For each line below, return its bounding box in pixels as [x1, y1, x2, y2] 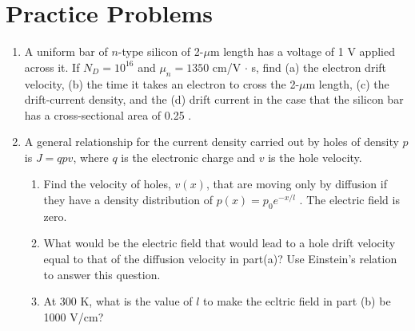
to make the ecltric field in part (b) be [203, 293, 391, 309]
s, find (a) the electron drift [251, 58, 387, 75]
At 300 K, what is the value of [43, 293, 193, 309]
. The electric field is [299, 191, 400, 208]
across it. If [24, 58, 80, 75]
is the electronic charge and [121, 148, 256, 165]
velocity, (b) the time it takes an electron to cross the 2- [24, 75, 300, 92]
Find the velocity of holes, [43, 175, 171, 192]
